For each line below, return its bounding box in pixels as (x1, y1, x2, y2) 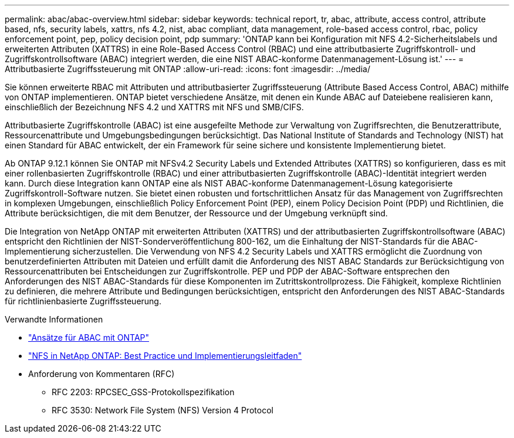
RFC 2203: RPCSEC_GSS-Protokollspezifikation (52, 387, 235, 397)
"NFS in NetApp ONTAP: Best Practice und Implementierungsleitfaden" (28, 351, 302, 361)
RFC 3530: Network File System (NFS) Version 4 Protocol (52, 405, 273, 415)
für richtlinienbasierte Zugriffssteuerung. (5, 296, 161, 306)
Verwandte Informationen (5, 314, 103, 324)
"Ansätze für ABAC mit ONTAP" (28, 332, 150, 342)
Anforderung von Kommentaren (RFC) (28, 369, 175, 379)
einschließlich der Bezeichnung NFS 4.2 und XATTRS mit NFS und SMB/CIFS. (5, 102, 304, 112)
